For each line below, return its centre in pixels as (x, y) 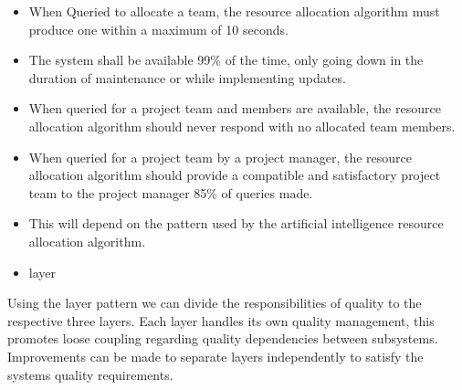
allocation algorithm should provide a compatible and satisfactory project (235, 175)
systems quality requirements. (90, 374)
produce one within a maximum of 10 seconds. (158, 29)
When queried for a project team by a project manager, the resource (220, 157)
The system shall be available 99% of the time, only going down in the (226, 60)
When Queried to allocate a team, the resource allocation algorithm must (234, 11)
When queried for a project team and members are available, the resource (235, 108)
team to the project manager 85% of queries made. (171, 192)
